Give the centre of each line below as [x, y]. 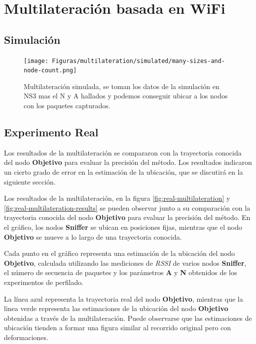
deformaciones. [26, 337]
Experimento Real [51, 132]
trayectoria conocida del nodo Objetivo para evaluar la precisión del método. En [127, 217]
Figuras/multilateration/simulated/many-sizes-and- [139, 61]
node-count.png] [50, 71]
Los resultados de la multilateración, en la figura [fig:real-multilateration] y [117, 198]
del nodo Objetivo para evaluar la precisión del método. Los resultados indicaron [128, 162]
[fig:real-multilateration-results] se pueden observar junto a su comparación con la [127, 207]
